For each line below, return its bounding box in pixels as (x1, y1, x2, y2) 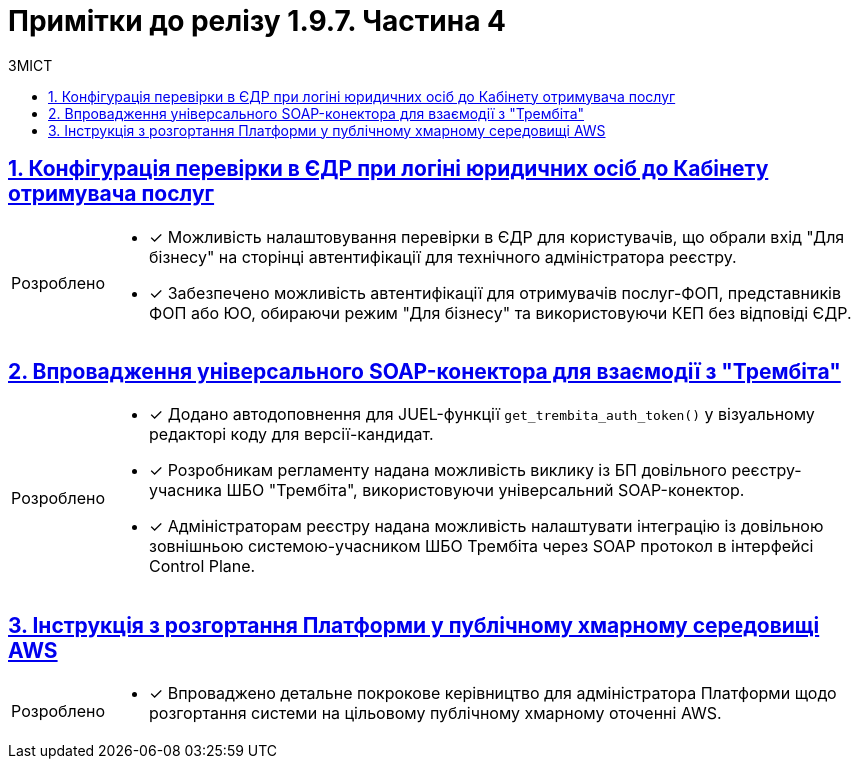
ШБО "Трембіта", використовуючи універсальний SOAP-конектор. (226, 480, 745, 501)
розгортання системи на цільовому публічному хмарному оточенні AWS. (149, 703, 722, 724)
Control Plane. (149, 556, 256, 577)
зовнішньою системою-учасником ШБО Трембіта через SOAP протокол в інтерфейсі (149, 536, 814, 557)
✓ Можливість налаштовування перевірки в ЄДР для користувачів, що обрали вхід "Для (149, 226, 845, 247)
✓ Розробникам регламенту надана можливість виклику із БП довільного (149, 460, 727, 481)
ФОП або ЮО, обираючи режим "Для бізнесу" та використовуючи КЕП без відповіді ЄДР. (149, 302, 852, 323)
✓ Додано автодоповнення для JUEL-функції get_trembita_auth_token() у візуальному (149, 404, 815, 425)
